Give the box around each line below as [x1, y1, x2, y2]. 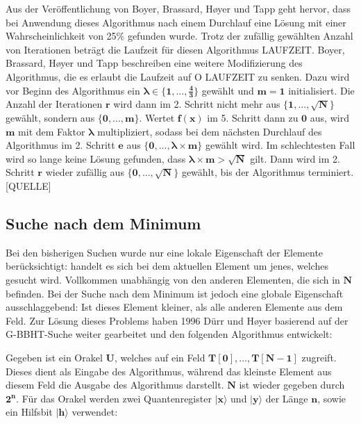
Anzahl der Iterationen [6, 97, 103, 111]
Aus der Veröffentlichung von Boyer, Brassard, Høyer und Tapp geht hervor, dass [6, 1, 351, 15]
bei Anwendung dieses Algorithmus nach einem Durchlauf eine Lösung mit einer [6, 15, 346, 29]
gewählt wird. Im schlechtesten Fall [205, 138, 355, 152]
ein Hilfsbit [6, 405, 53, 419]
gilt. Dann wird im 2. [250, 151, 340, 165]
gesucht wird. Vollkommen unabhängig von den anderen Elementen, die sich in [6, 272, 340, 286]
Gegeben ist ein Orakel [6, 350, 103, 364]
